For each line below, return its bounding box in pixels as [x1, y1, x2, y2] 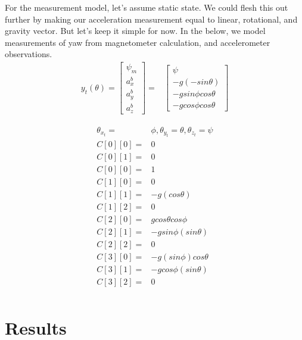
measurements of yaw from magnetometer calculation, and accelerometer [5, 36, 270, 48]
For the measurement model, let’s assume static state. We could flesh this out [5, 1, 288, 13]
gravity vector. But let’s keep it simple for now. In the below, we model [5, 24, 266, 37]
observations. [5, 48, 52, 60]
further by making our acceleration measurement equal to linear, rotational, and [5, 13, 298, 25]
